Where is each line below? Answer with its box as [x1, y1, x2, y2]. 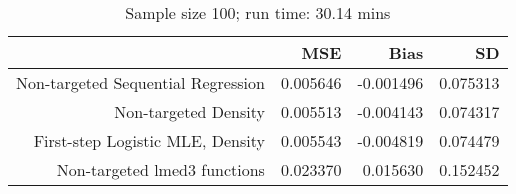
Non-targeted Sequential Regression [16, 71, 265, 94]
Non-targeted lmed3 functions [56, 158, 265, 181]
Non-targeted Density [114, 100, 265, 123]
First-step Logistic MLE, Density [33, 129, 265, 152]
